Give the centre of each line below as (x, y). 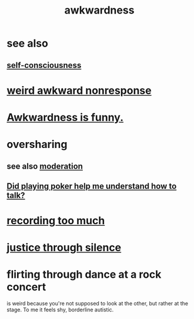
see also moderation (45, 166)
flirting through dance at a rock (84, 274)
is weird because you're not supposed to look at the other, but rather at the (98, 304)
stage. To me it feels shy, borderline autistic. (60, 310)
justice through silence (64, 248)
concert (26, 287)
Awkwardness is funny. (65, 117)
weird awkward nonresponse (79, 91)
